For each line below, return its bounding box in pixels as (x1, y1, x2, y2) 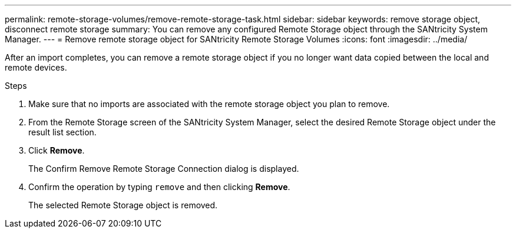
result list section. (28, 127, 97, 137)
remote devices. (5, 62, 67, 72)
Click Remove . (28, 145, 85, 155)
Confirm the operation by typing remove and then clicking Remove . (28, 182, 290, 192)
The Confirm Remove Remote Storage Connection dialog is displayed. (28, 164, 299, 174)
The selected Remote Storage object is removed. (28, 200, 218, 210)
